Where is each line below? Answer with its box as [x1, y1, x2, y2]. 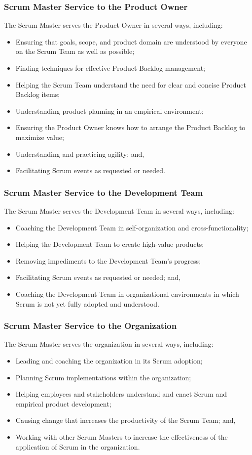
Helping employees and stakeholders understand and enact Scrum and [15, 389, 227, 399]
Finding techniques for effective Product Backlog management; [15, 63, 205, 73]
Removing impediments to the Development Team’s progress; [15, 255, 201, 266]
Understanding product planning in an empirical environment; [15, 105, 204, 116]
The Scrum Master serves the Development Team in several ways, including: [4, 205, 234, 216]
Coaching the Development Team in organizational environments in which [15, 288, 239, 299]
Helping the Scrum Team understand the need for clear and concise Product [15, 79, 247, 90]
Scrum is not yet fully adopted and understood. [15, 298, 159, 309]
